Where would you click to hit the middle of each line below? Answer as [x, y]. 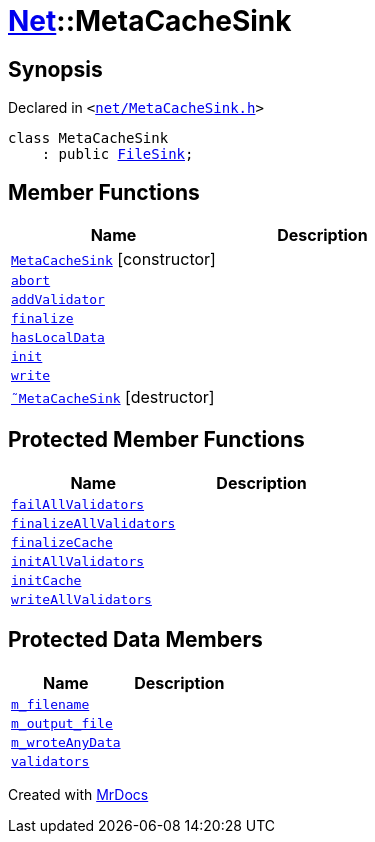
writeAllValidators [81, 599]
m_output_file [62, 723]
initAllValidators [78, 561]
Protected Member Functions [156, 440]
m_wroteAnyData [66, 742]
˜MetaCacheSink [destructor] [113, 397]
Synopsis [55, 69]
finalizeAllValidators [93, 523]
